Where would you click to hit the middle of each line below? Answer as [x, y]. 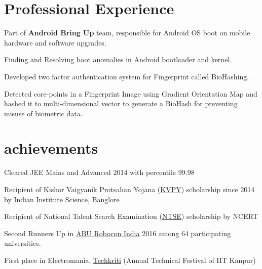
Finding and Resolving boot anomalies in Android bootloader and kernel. [118, 59]
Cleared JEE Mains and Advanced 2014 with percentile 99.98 [99, 172]
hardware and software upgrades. [55, 42]
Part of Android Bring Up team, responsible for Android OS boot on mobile [127, 33]
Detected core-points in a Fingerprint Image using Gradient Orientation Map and [131, 93]
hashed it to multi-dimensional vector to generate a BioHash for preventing [121, 103]
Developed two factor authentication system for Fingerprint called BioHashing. [127, 76]
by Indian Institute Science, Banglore [62, 199]
